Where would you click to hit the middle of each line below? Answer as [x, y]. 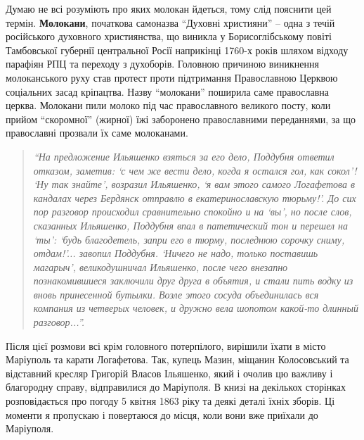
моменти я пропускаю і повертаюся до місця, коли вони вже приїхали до [162, 414]
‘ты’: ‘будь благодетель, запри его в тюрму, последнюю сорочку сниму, [189, 239]
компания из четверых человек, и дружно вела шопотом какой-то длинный [196, 308]
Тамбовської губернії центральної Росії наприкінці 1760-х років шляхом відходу [177, 50]
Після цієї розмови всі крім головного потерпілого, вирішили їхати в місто [166, 345]
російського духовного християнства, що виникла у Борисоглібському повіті [169, 36]
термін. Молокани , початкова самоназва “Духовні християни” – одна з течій [170, 22]
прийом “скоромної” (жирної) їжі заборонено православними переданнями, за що [181, 119]
